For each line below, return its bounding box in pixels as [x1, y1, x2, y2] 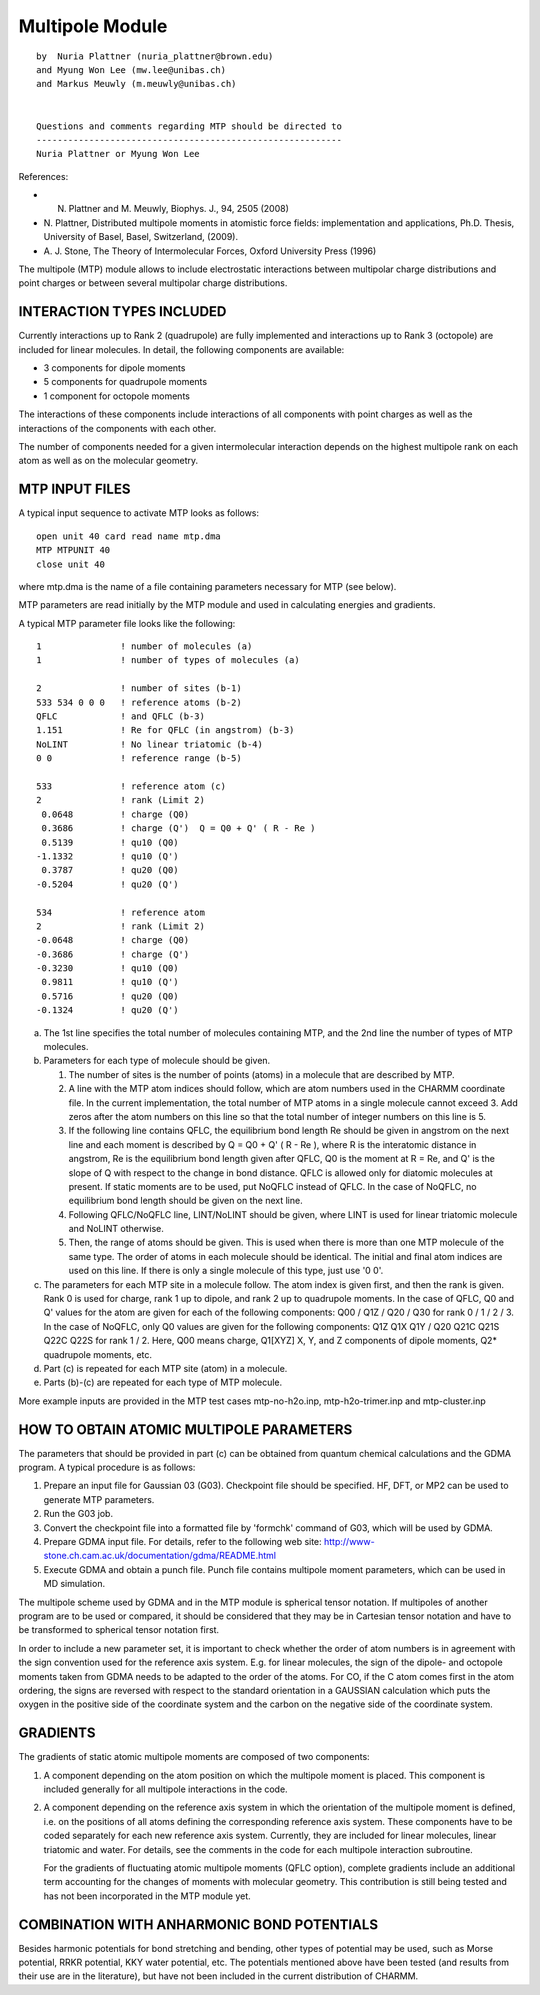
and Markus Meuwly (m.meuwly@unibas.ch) [36, 78, 237, 90]
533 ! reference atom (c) [36, 780, 227, 792]
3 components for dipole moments [43, 362, 186, 374]
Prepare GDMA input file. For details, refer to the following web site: [43, 1536, 322, 1548]
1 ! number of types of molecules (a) [36, 655, 300, 666]
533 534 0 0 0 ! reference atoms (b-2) [36, 696, 242, 708]
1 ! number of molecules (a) [36, 641, 253, 652]
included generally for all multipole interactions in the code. [43, 1783, 289, 1795]
